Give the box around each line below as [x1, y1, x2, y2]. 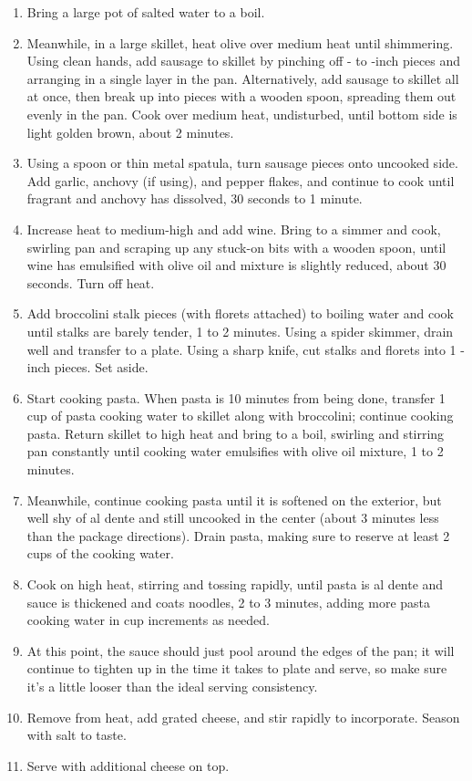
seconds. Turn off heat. [26, 273, 155, 292]
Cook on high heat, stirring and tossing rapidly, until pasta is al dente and [26, 575, 444, 594]
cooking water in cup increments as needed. [26, 610, 271, 630]
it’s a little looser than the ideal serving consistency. [26, 677, 318, 695]
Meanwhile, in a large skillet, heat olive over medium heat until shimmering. [26, 33, 454, 52]
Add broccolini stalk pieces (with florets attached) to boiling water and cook [26, 304, 454, 323]
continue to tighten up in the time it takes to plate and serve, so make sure [26, 659, 447, 678]
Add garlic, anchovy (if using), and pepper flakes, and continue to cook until [26, 171, 455, 190]
